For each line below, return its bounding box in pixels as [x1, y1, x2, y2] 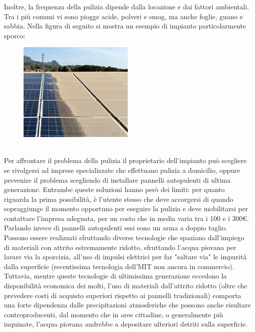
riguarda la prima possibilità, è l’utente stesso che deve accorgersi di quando [4, 194, 233, 204]
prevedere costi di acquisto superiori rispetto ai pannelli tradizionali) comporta [4, 290, 241, 300]
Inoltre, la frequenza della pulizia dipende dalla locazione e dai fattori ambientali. [4, 1, 249, 11]
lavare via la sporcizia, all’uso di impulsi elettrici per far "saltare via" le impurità [4, 251, 247, 262]
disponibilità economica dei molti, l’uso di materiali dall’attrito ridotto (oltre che [4, 280, 248, 291]
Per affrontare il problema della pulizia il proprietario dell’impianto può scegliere [4, 155, 247, 166]
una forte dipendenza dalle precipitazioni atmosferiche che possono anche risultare [4, 300, 251, 310]
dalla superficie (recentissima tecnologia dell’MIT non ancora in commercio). [4, 261, 234, 271]
